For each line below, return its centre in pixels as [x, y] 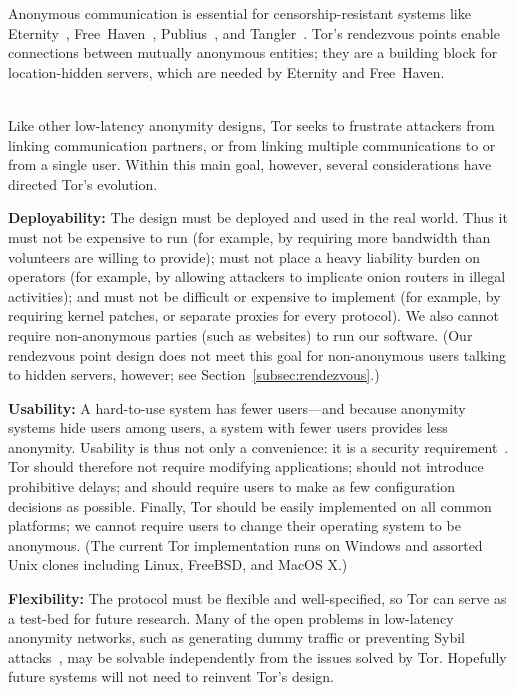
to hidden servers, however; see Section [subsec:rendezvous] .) [194, 374]
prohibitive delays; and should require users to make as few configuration [232, 486]
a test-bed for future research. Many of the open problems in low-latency [231, 617]
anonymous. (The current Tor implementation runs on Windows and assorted [245, 544]
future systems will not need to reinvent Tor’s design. [171, 676]
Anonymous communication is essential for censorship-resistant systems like [239, 13]
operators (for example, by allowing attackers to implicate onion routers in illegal [257, 276]
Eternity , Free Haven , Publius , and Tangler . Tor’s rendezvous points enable [254, 32]
